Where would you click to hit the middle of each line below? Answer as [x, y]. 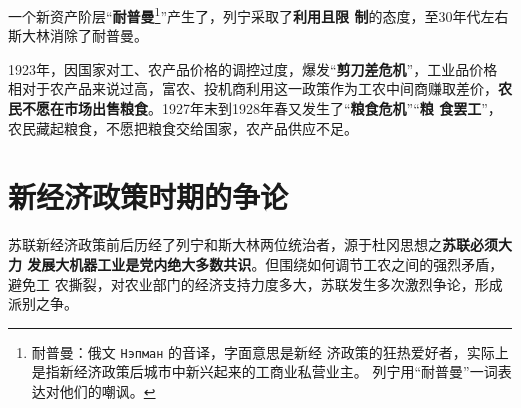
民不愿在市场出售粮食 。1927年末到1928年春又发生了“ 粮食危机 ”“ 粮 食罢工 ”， [255, 108]
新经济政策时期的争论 [148, 196]
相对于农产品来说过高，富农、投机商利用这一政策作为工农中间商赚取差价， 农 [260, 88]
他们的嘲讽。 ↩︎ [107, 390]
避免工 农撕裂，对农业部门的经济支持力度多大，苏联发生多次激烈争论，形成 [255, 283]
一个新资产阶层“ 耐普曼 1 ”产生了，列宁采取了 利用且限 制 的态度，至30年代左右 [258, 14]
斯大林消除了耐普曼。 [78, 35]
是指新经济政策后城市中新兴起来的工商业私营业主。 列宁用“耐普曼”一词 [264, 371]
